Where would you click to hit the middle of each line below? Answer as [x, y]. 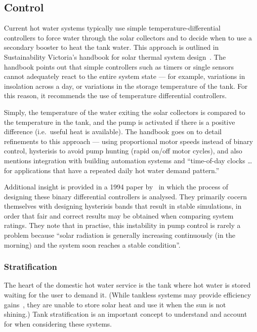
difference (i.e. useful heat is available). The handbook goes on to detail [113, 131]
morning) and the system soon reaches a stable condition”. [92, 244]
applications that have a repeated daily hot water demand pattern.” [117, 170]
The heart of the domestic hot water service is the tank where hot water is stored [127, 285]
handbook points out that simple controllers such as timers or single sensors [119, 66]
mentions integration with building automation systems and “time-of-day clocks [125, 160]
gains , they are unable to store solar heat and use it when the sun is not [115, 304]
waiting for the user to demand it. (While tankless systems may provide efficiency [128, 295]
